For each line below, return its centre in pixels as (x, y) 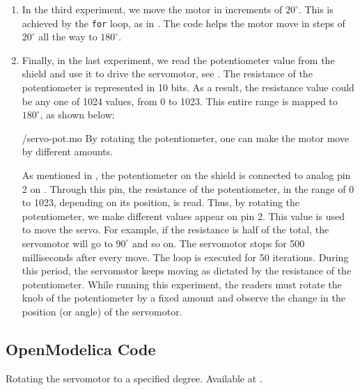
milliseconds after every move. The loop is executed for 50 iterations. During (185, 257)
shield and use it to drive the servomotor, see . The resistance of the (167, 73)
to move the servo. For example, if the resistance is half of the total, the (175, 229)
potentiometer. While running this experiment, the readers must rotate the (182, 284)
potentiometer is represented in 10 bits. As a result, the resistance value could (188, 87)
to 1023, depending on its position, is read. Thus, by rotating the (161, 202)
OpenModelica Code (81, 349)
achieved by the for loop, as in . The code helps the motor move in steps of (183, 23)
